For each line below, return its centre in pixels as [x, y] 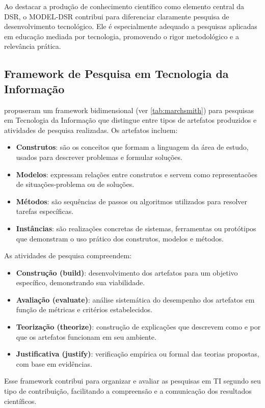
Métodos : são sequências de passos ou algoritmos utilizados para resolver [131, 201]
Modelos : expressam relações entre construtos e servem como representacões [137, 174]
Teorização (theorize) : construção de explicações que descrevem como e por [138, 327]
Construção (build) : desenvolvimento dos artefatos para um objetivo [127, 272]
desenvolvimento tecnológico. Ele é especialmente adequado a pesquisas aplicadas [131, 26]
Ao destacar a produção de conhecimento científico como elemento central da [124, 6]
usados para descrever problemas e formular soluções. [99, 157]
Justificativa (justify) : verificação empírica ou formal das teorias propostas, [138, 354]
